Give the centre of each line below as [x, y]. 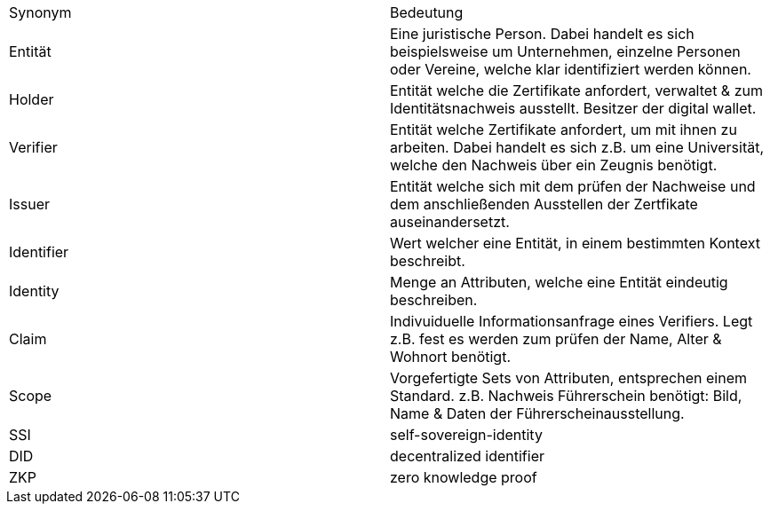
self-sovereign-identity [466, 435]
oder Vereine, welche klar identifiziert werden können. [571, 69]
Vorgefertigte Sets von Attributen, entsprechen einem [568, 378]
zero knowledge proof [464, 477]
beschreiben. [434, 300]
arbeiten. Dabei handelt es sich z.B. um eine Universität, [577, 147]
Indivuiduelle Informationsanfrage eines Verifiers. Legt [572, 321]
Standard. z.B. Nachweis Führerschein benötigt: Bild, [566, 396]
